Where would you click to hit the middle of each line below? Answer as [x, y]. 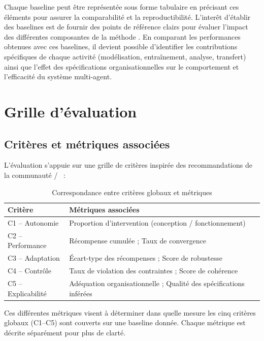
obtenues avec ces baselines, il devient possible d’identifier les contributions [121, 46]
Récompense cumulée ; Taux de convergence [138, 240]
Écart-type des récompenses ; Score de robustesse [146, 258]
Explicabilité [27, 293]
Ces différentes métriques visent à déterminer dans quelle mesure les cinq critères [130, 312]
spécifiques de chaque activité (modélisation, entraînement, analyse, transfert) [125, 56]
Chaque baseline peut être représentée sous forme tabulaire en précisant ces [122, 7]
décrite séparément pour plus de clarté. [65, 332]
